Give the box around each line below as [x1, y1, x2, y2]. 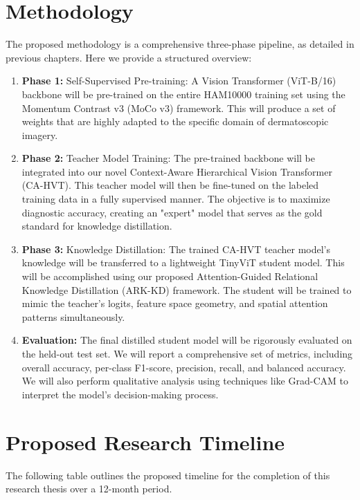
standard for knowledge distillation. [21, 219, 172, 233]
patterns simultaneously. [21, 309, 125, 324]
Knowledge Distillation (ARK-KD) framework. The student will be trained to [21, 282, 352, 297]
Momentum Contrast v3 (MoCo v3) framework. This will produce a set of [21, 100, 336, 115]
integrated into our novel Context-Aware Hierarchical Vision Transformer [21, 164, 332, 178]
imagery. [21, 127, 58, 142]
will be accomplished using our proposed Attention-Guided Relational [21, 269, 318, 284]
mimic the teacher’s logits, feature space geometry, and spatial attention [21, 296, 328, 311]
